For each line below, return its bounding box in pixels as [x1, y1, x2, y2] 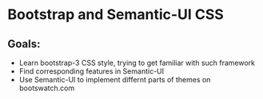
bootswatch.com [18, 83, 75, 93]
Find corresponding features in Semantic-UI [18, 67, 165, 76]
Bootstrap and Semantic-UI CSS [7, 6, 225, 24]
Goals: [7, 37, 41, 51]
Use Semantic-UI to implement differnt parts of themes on [18, 75, 211, 84]
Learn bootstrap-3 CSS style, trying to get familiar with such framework [18, 58, 256, 67]
